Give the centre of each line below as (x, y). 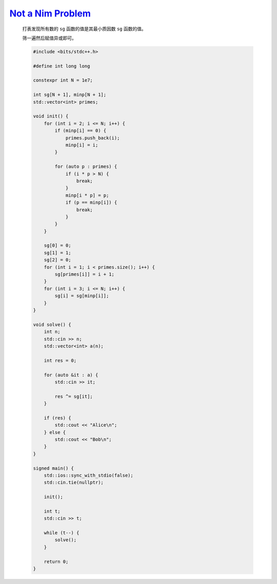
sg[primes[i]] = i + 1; (85, 274)
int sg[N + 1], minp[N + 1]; (70, 95)
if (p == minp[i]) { (91, 202)
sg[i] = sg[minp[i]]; (82, 296)
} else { (55, 432)
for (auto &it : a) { (71, 375)
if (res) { (57, 418)
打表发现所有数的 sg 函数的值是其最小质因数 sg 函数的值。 (84, 29)
